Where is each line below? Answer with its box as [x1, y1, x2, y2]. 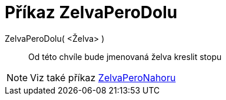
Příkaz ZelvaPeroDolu [5, 2, 178, 22]
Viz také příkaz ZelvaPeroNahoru [30, 71, 176, 84]
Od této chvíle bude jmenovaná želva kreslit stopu [28, 51, 222, 62]
